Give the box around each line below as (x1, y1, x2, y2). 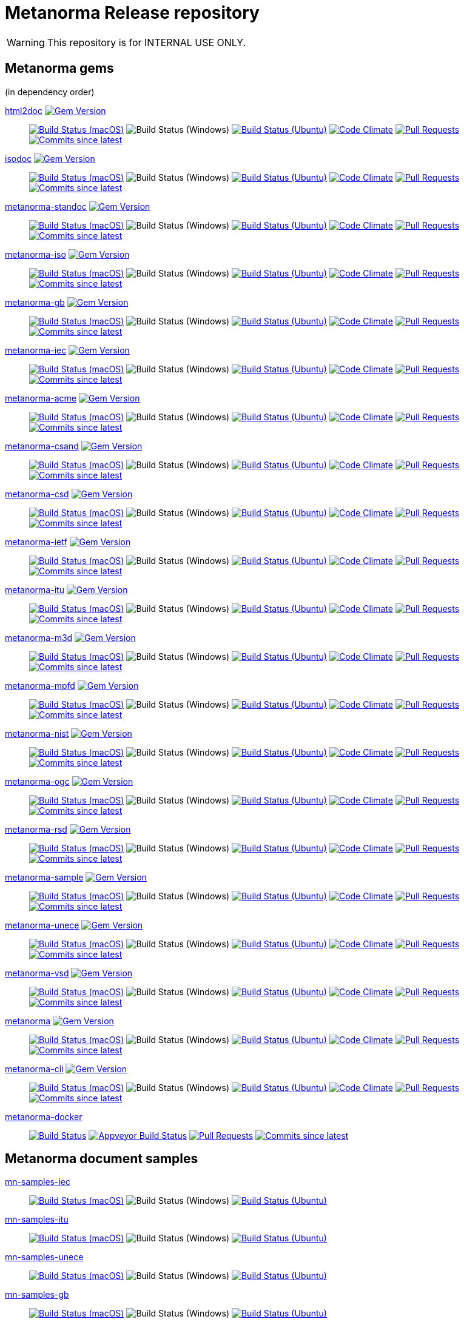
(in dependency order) (5, 86, 95, 97)
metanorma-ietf (5, 536, 67, 547)
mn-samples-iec (5, 1176, 70, 1187)
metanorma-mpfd (5, 680, 75, 691)
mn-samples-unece (5, 1252, 84, 1263)
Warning (7, 36, 45, 49)
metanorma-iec (5, 344, 67, 355)
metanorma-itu (5, 584, 64, 595)
